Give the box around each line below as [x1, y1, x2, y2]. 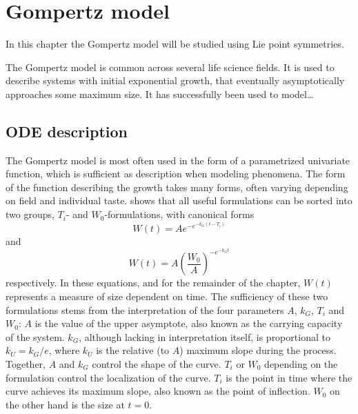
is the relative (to [96, 343, 170, 357]
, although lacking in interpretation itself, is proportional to [79, 329, 330, 344]
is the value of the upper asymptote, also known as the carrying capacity [34, 316, 343, 331]
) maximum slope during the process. [179, 343, 337, 357]
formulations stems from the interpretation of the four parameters [6, 302, 284, 317]
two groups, [6, 207, 54, 221]
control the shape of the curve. [92, 357, 221, 371]
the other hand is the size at [6, 397, 125, 411]
